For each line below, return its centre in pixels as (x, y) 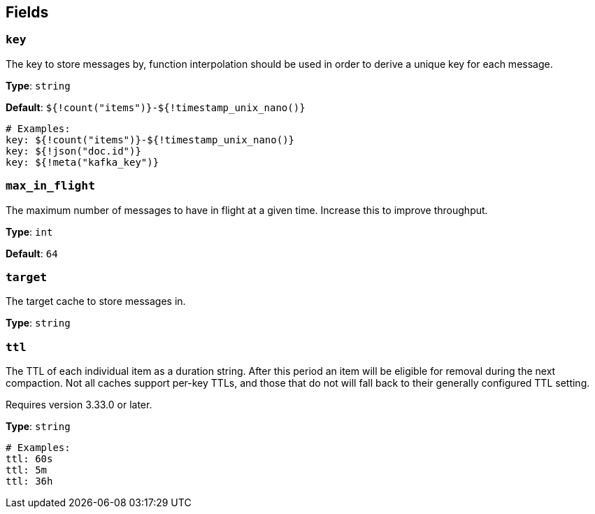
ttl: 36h (29, 481)
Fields (27, 12)
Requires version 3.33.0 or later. (79, 405)
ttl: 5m (27, 470)
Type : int (29, 231)
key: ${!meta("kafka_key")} (83, 162)
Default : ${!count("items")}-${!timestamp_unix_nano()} (156, 107)
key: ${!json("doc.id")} (73, 151)
